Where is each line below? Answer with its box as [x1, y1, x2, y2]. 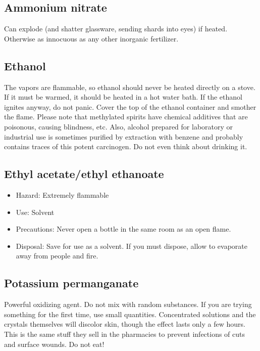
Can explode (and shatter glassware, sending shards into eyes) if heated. [4, 23, 228, 34]
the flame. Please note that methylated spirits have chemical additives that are [4, 111, 248, 122]
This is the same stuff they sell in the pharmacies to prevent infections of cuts [4, 328, 245, 339]
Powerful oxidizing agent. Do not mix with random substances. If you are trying [4, 299, 252, 310]
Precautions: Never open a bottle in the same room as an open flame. [16, 224, 231, 234]
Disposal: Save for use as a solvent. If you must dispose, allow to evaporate [16, 240, 247, 251]
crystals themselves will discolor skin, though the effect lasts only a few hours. [4, 319, 245, 329]
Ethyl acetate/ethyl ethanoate [4, 166, 164, 182]
